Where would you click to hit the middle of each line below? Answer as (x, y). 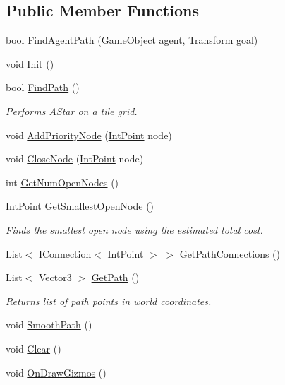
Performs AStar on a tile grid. (72, 111)
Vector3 (55, 277)
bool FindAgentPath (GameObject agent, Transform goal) (132, 40)
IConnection (65, 253)
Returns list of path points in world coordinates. (109, 301)
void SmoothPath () (49, 325)
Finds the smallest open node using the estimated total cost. (134, 229)
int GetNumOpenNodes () (62, 182)
